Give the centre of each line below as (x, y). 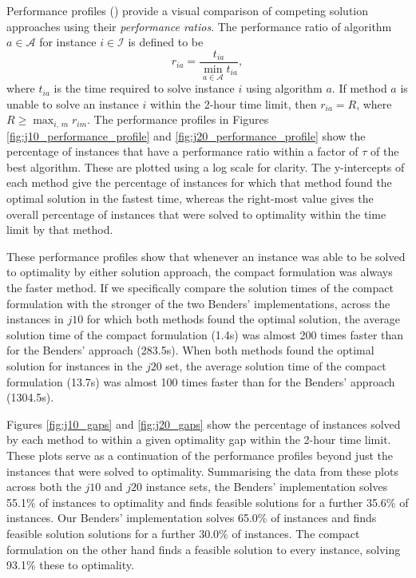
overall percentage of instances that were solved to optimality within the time (196, 214)
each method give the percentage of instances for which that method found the (199, 182)
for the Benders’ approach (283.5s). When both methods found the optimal (190, 350)
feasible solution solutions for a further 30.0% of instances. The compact (183, 533)
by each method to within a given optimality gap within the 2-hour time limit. (199, 439)
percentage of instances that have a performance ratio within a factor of (182, 151)
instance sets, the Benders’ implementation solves (267, 487)
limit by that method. (60, 230)
